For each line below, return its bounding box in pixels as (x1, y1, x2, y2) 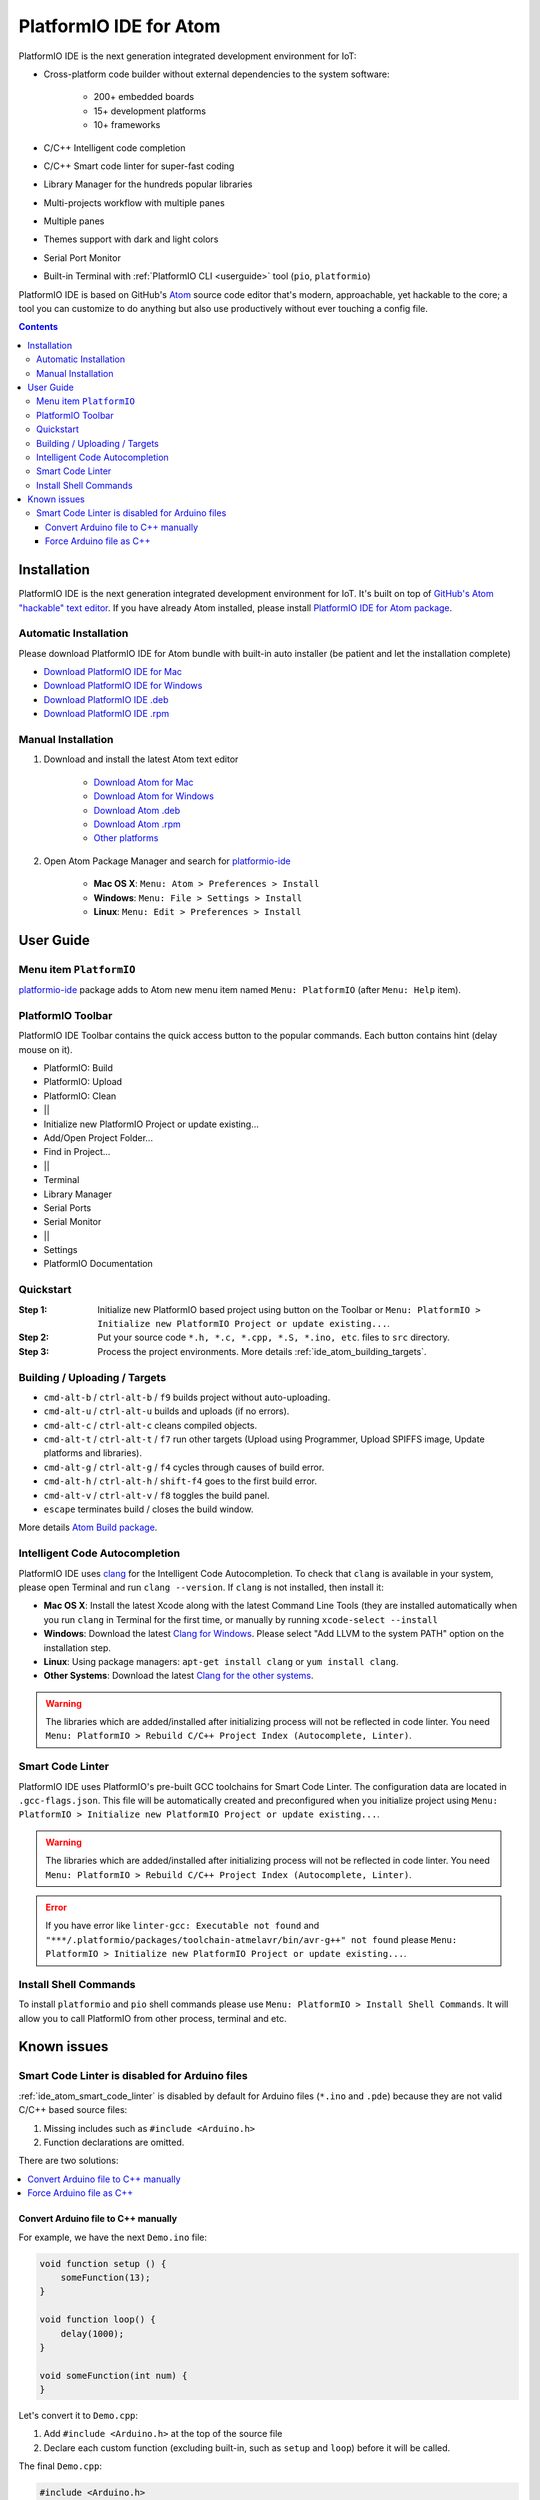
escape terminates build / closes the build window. (43, 1503, 254, 1515)
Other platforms (93, 832, 159, 844)
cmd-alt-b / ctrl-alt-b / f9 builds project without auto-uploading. (43, 1391, 331, 1403)
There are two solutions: (18, 2155, 119, 2167)
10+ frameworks (93, 119, 161, 131)
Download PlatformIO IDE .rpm (43, 708, 170, 720)
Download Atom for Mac (93, 776, 194, 788)
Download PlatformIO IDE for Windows (43, 680, 203, 692)
